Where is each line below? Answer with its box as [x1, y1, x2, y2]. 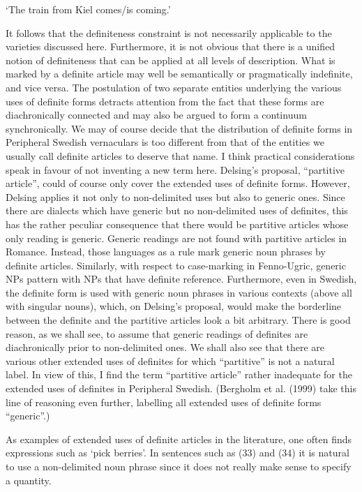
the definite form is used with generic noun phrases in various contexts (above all [6, 285, 352, 299]
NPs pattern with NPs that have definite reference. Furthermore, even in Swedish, [6, 271, 357, 286]
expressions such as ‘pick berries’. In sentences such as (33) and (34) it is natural [6, 445, 349, 460]
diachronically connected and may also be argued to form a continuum [6, 107, 307, 122]
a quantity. [6, 472, 52, 487]
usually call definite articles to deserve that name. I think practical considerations [6, 148, 355, 163]
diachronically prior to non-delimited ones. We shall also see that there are [6, 340, 325, 355]
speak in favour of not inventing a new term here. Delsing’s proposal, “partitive [6, 162, 345, 177]
